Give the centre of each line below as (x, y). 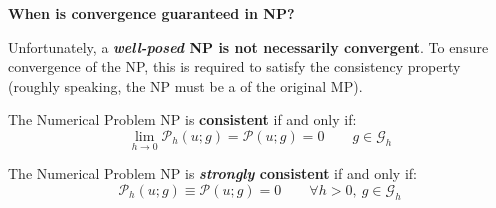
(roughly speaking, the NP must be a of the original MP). (185, 85)
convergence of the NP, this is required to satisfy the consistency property (234, 66)
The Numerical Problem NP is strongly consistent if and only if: (212, 173)
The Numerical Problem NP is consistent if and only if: (182, 119)
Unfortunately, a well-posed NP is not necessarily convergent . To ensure (248, 46)
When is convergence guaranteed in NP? (151, 13)
